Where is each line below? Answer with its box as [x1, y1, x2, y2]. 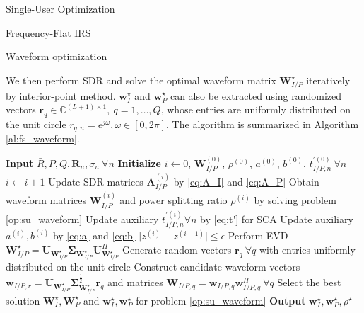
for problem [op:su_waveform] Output [136, 292, 306, 307]
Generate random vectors [122, 241, 232, 256]
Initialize [117, 155, 161, 170]
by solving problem [254, 193, 336, 207]
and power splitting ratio [119, 193, 228, 207]
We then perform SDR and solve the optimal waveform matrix [6, 72, 276, 87]
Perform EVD [228, 228, 288, 243]
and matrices [107, 274, 163, 289]
